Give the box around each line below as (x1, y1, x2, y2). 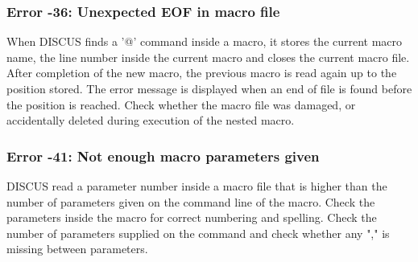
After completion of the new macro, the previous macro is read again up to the (6, 64, 397, 81)
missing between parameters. (6, 240, 148, 257)
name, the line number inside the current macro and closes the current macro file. (6, 48, 410, 65)
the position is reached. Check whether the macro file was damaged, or (6, 96, 356, 113)
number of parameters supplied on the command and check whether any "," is (6, 224, 390, 241)
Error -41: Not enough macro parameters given (6, 145, 320, 166)
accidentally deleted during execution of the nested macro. (6, 112, 295, 129)
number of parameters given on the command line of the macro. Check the (6, 193, 375, 210)
